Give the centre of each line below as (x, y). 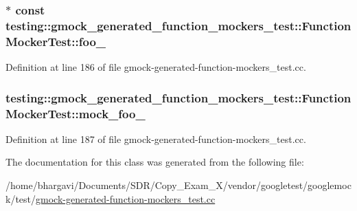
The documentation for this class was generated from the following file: (155, 162)
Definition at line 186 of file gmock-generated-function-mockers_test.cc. (156, 67)
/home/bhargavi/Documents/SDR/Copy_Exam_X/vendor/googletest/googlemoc (178, 185)
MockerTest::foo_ (56, 41)
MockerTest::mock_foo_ (76, 113)
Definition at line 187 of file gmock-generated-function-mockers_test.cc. (156, 138)
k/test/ (21, 198)
